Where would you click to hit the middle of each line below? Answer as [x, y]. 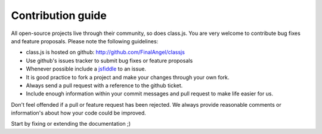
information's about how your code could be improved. [78, 113]
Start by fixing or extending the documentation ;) [71, 124]
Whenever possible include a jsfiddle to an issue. [86, 69]
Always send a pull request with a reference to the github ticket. [104, 85]
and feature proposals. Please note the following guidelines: [85, 41]
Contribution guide [59, 15]
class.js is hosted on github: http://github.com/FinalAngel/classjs [105, 52]
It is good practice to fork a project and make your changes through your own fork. [128, 77]
